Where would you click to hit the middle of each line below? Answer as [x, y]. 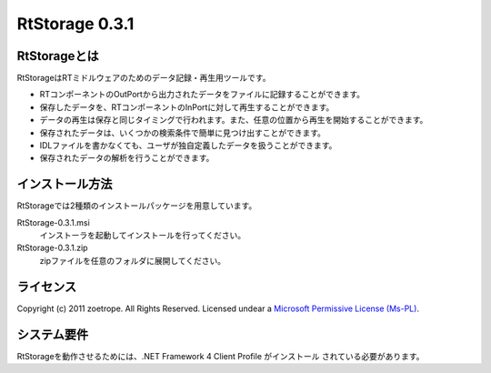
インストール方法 [65, 184]
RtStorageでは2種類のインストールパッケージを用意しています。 [137, 206]
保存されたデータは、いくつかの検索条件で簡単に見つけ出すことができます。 [183, 133]
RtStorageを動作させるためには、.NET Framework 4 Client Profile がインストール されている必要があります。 [220, 356]
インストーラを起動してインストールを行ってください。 [142, 236]
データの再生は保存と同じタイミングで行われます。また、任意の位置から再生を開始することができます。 [234, 120]
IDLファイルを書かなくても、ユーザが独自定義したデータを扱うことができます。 [188, 146]
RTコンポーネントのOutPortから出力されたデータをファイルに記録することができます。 [202, 95]
